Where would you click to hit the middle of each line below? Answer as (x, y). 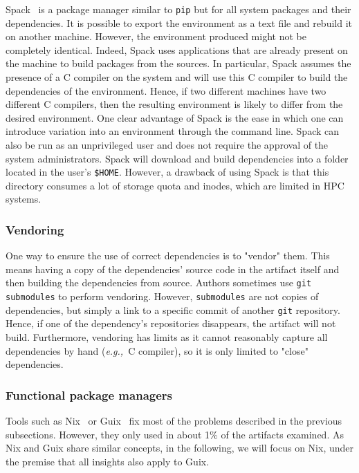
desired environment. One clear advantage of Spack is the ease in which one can (175, 117)
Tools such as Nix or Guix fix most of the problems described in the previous (174, 420)
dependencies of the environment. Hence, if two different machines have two (166, 90)
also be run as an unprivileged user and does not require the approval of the (167, 145)
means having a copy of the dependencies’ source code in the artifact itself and (173, 269)
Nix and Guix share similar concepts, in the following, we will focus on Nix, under (179, 448)
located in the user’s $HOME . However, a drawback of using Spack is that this (167, 172)
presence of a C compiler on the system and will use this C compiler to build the (177, 77)
